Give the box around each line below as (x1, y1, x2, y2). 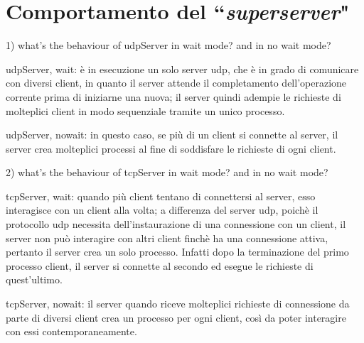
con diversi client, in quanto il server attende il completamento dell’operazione (6, 75, 347, 90)
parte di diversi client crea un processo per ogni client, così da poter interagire (6, 310, 346, 325)
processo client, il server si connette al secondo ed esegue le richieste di (6, 258, 314, 273)
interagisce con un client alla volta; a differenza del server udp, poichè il (6, 202, 318, 217)
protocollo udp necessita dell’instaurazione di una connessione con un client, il (6, 217, 346, 232)
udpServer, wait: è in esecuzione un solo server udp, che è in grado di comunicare (6, 61, 359, 76)
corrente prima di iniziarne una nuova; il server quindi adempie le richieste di (6, 89, 341, 104)
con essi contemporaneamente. (6, 324, 137, 339)
